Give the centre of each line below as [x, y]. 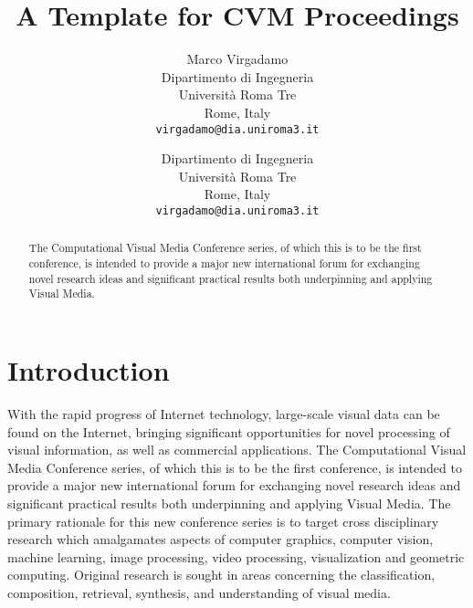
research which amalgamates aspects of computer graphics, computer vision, [221, 539]
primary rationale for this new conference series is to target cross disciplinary [223, 521]
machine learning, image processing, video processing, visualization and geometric [236, 556]
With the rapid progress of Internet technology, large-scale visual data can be [224, 413]
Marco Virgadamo [237, 59]
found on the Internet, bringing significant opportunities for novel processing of [229, 431]
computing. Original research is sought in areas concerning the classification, [221, 575]
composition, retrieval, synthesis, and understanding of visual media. [199, 592]
